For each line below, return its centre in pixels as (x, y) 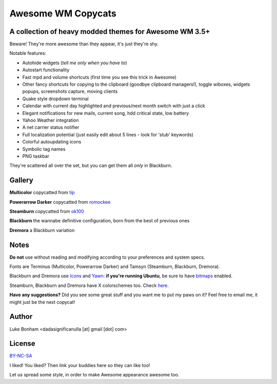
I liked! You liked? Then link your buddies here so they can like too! (80, 365)
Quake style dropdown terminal (56, 99)
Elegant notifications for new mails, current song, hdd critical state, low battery (106, 113)
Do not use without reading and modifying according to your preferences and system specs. (107, 257)
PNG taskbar (36, 156)
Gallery (21, 180)
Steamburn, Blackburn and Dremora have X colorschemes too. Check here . (89, 285)
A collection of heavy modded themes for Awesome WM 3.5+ (110, 32)
